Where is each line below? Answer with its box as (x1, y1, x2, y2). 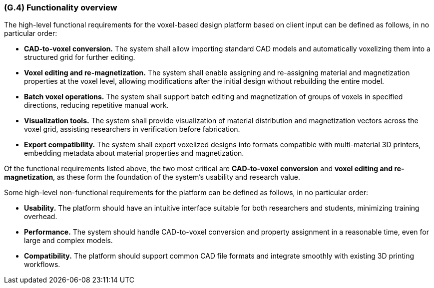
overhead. (24, 212, 57, 221)
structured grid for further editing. (24, 53, 135, 62)
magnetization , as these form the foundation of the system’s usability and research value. (4, 173, 301, 182)
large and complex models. (24, 236, 113, 245)
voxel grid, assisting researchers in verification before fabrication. (24, 125, 240, 134)
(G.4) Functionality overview (4, 2, 117, 12)
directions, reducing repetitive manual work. (24, 101, 169, 110)
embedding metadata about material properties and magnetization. (24, 149, 244, 158)
